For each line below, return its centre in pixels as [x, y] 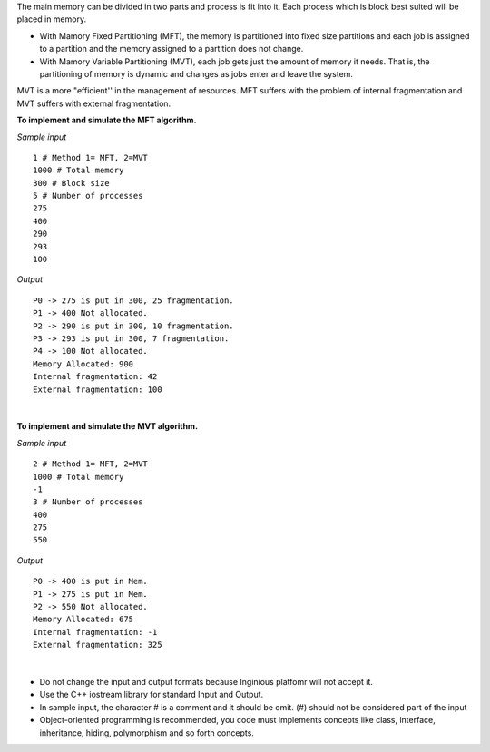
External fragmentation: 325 [98, 645]
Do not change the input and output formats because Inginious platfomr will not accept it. [206, 681]
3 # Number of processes [88, 502]
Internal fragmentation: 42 [95, 377]
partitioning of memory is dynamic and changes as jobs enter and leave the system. [196, 73]
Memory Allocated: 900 [83, 364]
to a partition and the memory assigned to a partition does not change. [171, 49]
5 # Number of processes [88, 196]
